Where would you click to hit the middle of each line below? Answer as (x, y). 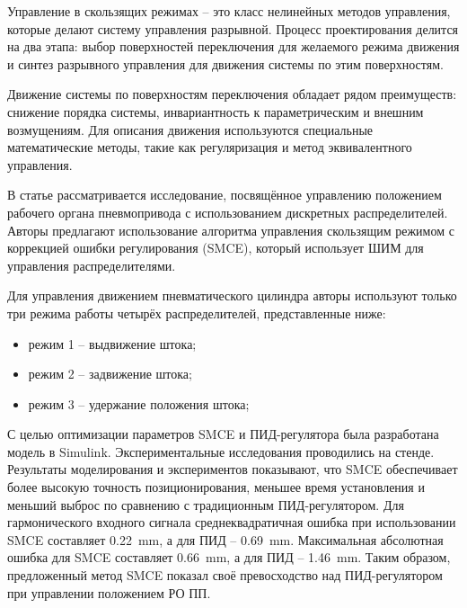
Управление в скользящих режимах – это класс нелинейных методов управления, (229, 11)
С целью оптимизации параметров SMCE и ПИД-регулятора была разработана (223, 434)
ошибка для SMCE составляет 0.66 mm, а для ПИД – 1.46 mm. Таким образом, (229, 557)
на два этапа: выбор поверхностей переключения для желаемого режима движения (233, 46)
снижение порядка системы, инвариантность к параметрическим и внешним (216, 111)
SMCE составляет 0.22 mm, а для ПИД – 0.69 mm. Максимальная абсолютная (225, 539)
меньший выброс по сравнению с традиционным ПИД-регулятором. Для (206, 504)
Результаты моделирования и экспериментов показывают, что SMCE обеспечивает (233, 469)
